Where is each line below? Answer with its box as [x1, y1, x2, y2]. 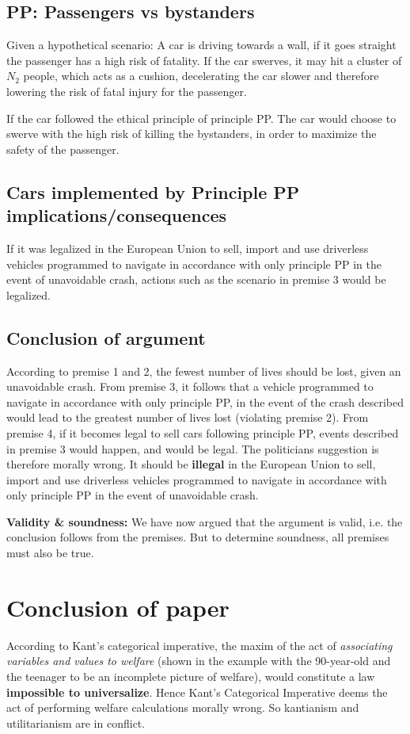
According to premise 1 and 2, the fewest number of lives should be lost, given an [6, 362, 401, 379]
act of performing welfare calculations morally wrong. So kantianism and [6, 699, 359, 716]
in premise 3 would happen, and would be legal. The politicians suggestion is [6, 440, 379, 457]
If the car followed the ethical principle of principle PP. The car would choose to [6, 109, 397, 126]
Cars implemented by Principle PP [6, 179, 300, 204]
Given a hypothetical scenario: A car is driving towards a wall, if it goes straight [6, 36, 397, 53]
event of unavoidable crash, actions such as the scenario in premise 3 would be [6, 271, 386, 288]
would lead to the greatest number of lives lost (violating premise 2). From [6, 409, 369, 426]
